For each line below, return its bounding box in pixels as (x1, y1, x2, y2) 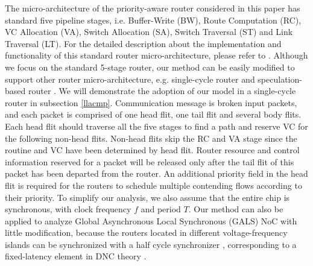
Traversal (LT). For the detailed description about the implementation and (5, 37, 282, 49)
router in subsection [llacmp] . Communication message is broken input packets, (5, 96, 297, 109)
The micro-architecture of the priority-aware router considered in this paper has (5, 2, 300, 14)
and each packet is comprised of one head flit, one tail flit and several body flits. (5, 108, 302, 121)
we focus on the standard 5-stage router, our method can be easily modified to (5, 60, 295, 73)
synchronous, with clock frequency (5, 203, 131, 215)
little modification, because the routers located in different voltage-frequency (5, 226, 288, 239)
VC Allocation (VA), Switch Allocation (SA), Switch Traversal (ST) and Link (5, 25, 293, 38)
